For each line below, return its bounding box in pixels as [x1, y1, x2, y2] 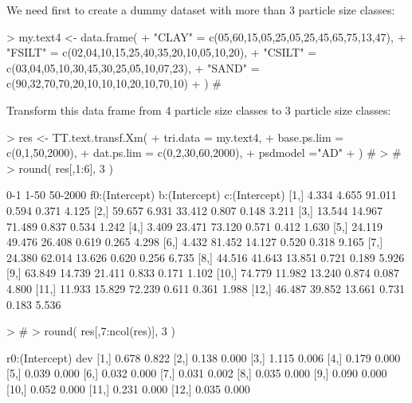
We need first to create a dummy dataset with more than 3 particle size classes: [6, 2, 395, 18]
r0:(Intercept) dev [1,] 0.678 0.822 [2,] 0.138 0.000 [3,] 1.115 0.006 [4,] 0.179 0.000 [6, 349, 401, 366]
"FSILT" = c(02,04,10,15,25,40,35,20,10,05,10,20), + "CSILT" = [6, 44, 317, 61]
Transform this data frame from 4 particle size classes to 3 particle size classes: [6, 101, 391, 118]
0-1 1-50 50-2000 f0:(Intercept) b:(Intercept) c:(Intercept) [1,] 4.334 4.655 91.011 [6, 186, 397, 203]
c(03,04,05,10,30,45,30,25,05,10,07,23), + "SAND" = [6, 59, 260, 76]
